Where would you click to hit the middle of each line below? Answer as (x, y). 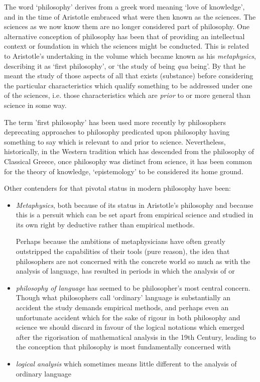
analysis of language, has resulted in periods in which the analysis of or (125, 271)
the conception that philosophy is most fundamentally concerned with (123, 347)
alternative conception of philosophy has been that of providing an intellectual (124, 36)
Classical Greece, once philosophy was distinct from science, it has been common (128, 161)
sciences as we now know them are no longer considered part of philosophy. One (127, 26)
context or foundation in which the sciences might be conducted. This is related (127, 46)
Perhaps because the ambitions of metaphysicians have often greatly (120, 241)
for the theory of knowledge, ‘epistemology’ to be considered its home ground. (124, 171)
